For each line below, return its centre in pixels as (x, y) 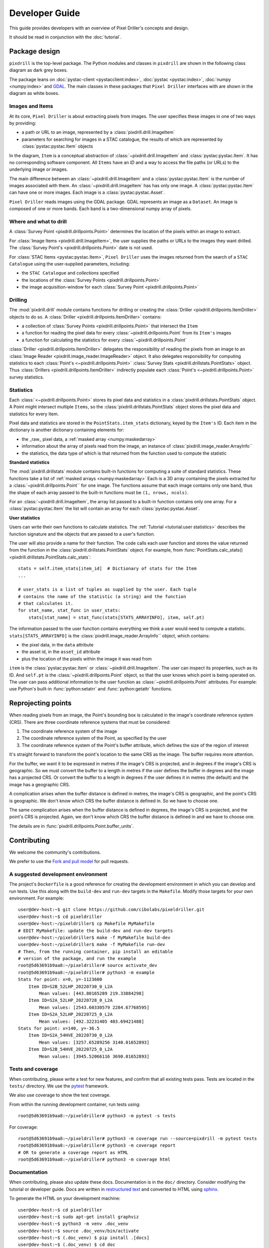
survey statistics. (27, 377)
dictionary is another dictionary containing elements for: (67, 430)
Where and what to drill (38, 221)
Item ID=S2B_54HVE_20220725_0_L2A (70, 1049)
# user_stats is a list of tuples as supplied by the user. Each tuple (107, 590)
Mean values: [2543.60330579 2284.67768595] (94, 1007)
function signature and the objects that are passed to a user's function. (82, 534)
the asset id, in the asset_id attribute (61, 652)
